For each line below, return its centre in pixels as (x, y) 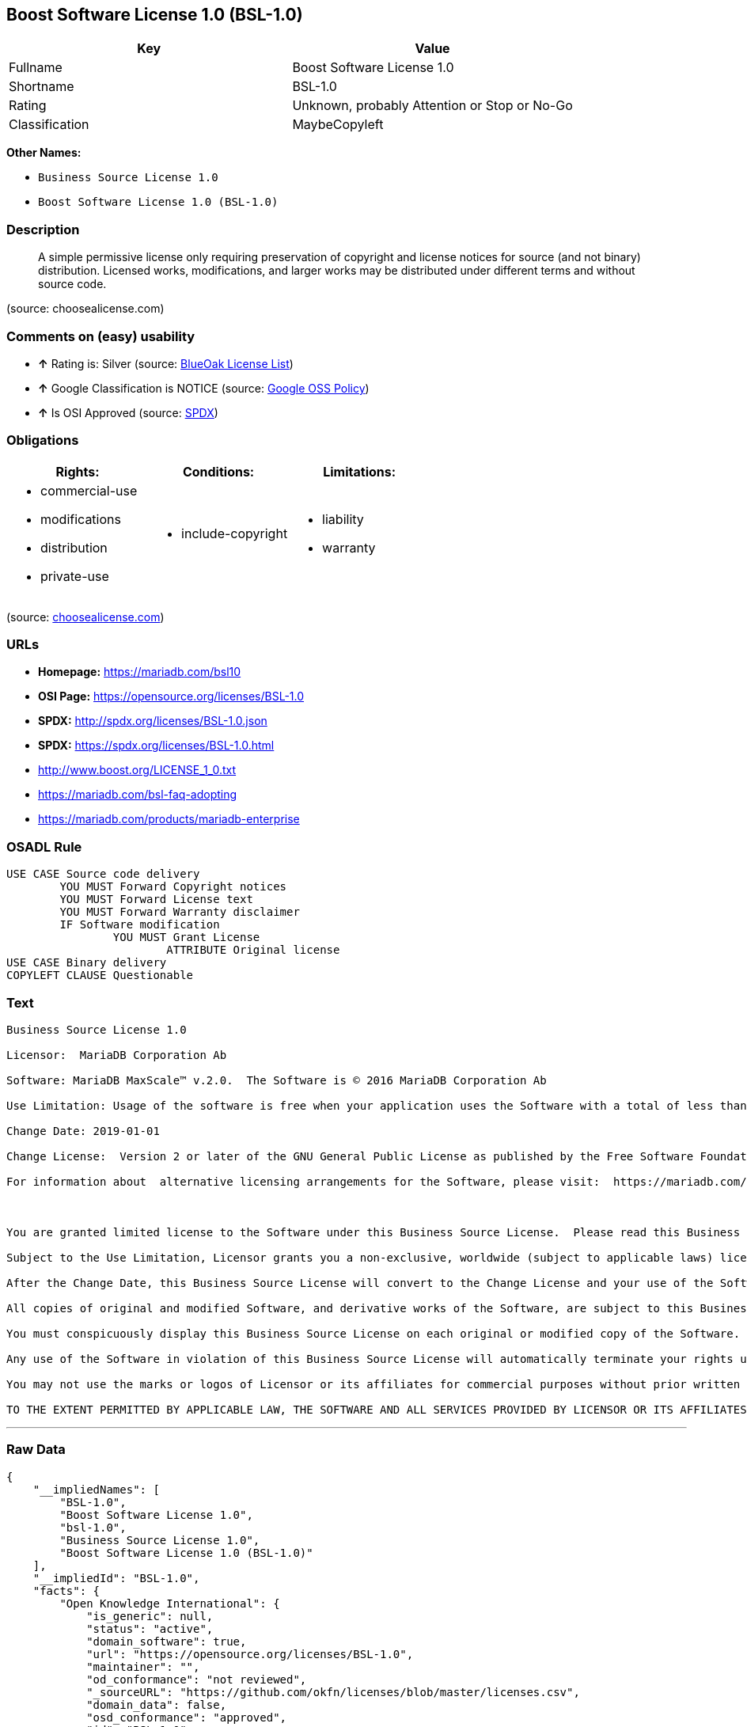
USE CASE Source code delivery (103, 874)
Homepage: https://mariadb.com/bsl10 (140, 672)
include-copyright (235, 533)
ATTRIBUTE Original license (253, 950)
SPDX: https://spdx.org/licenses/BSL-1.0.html (156, 746)
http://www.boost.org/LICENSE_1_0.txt (137, 770)
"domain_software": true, (167, 1641)
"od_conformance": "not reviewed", (197, 1679)
